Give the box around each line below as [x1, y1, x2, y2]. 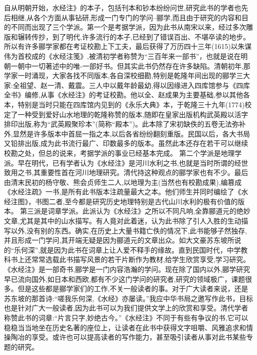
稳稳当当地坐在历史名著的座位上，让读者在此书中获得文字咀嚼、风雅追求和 [4, 322, 246, 332]
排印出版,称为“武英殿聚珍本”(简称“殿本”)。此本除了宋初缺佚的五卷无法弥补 [4, 119, 246, 129]
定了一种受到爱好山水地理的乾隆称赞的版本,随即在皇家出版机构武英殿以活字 [4, 109, 248, 119]
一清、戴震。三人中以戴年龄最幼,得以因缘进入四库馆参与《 [47, 80, 236, 90]
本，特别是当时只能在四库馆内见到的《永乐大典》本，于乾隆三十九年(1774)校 [4, 99, 252, 109]
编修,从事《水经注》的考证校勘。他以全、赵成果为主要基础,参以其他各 [24, 89, 250, 100]
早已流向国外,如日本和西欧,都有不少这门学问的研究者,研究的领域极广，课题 [4, 273, 245, 284]
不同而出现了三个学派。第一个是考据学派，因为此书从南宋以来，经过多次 [10, 22, 246, 32]
